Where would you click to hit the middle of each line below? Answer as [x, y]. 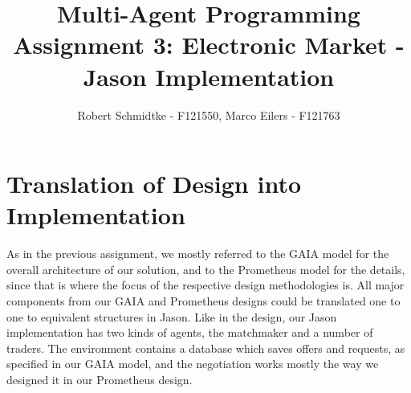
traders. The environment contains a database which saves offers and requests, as [206, 348]
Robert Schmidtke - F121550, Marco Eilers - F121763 [209, 115]
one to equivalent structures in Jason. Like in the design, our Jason [172, 316]
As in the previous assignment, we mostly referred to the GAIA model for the [198, 254]
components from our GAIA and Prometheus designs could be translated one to [203, 301]
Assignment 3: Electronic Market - [209, 45]
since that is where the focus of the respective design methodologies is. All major [205, 285]
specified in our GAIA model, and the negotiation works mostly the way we [193, 364]
